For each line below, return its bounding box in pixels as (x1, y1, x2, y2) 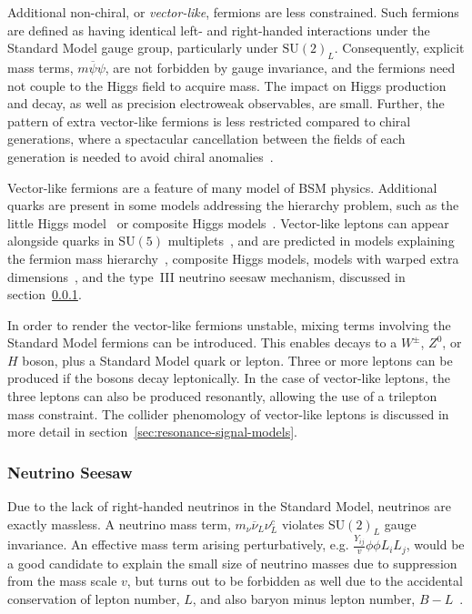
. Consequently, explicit (334, 38, 465, 57)
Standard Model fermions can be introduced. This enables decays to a (7, 333, 397, 352)
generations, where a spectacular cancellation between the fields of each (7, 129, 406, 148)
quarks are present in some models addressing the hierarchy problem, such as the (7, 196, 459, 215)
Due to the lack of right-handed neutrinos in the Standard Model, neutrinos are (7, 497, 451, 516)
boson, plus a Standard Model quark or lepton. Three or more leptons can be (22, 350, 453, 369)
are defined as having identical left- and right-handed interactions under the (7, 20, 430, 39)
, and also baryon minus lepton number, (192, 589, 416, 609)
